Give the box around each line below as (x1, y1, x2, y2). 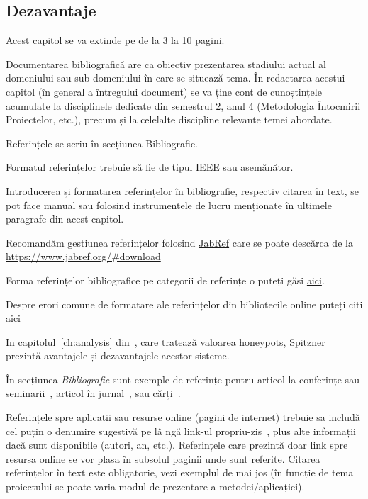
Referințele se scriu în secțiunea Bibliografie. (6, 135, 198, 150)
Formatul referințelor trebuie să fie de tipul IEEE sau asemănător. (6, 159, 294, 174)
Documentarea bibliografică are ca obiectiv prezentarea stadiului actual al (6, 56, 326, 71)
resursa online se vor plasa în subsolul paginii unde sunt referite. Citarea (6, 451, 320, 466)
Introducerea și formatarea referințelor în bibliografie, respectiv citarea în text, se (6, 183, 359, 198)
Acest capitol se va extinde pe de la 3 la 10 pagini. (6, 33, 225, 47)
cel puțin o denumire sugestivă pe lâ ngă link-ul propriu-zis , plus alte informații (6, 423, 357, 438)
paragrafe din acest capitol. (6, 211, 124, 226)
